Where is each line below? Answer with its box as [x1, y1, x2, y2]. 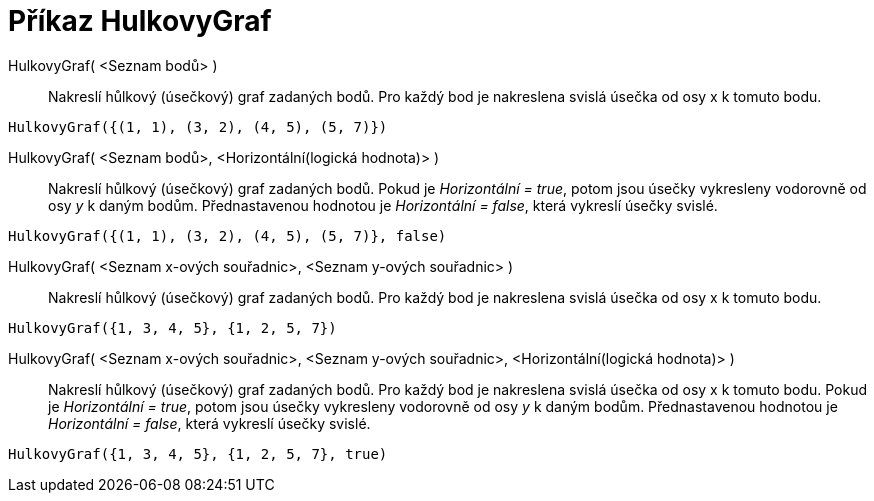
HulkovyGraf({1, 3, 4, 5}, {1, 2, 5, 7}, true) [8, 445, 388, 462]
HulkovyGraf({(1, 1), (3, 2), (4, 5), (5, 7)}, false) [8, 227, 447, 244]
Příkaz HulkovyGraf [8, 4, 272, 38]
